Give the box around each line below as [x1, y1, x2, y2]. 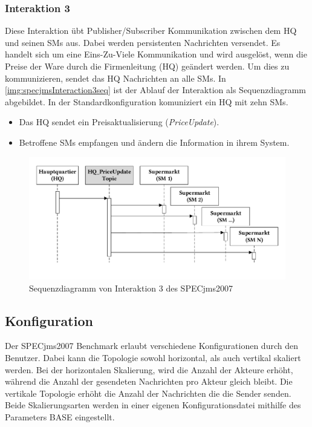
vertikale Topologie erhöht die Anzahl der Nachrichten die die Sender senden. [5, 386, 291, 399]
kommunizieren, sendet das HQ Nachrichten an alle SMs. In [5, 71, 226, 84]
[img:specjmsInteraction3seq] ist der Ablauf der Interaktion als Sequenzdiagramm [5, 83, 306, 96]
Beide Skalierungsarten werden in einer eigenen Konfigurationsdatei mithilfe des [5, 399, 301, 411]
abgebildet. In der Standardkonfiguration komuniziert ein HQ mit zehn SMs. [5, 95, 288, 108]
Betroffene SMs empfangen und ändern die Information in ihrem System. [19, 135, 290, 148]
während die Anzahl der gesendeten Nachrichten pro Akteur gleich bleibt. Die [5, 375, 293, 388]
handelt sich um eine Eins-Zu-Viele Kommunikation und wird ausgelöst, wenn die [5, 48, 307, 60]
